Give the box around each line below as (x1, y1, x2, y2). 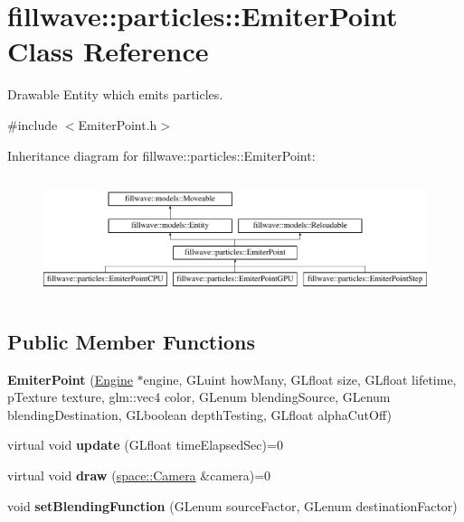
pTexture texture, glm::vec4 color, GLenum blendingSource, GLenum (7, 387, 391, 406)
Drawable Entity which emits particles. (7, 85, 223, 104)
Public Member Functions (7, 327, 255, 355)
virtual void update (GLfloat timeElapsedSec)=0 (7, 435, 283, 454)
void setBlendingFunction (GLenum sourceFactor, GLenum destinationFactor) (7, 496, 458, 515)
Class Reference (7, 33, 209, 70)
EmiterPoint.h (78, 115, 157, 134)
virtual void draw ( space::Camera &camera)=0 (7, 466, 271, 484)
